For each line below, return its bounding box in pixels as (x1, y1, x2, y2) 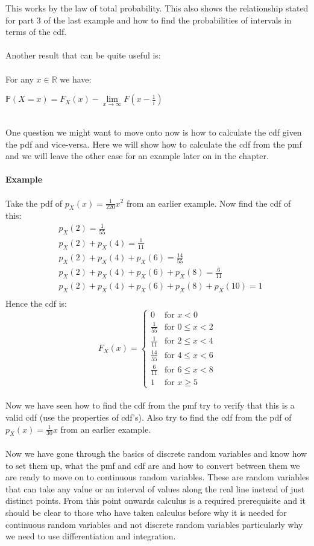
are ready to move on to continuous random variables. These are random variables (5, 471, 309, 483)
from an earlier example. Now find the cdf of (126, 196, 291, 209)
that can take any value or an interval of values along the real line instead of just (5, 482, 305, 495)
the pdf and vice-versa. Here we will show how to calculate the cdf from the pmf (5, 137, 302, 150)
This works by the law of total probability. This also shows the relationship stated (5, 2, 309, 14)
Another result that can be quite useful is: (5, 49, 161, 61)
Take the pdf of (5, 196, 63, 209)
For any (5, 72, 34, 85)
